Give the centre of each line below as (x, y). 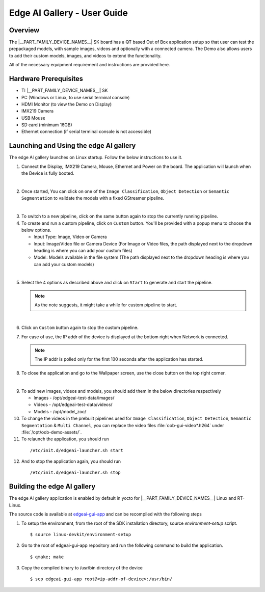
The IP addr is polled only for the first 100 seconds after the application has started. (119, 359)
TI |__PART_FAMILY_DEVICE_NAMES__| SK (65, 90)
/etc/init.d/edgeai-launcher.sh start (77, 450)
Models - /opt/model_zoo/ (60, 411)
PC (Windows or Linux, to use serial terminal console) (76, 97)
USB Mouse (33, 118)
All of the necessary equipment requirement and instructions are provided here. (90, 65)
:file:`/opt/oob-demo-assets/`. (52, 432)
